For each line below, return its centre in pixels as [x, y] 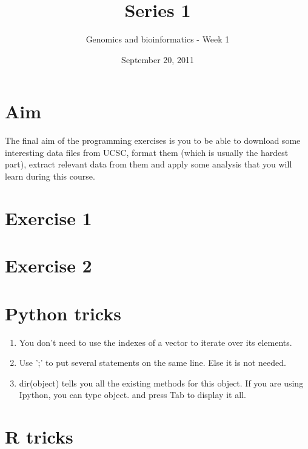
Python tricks [63, 313]
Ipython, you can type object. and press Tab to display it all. [132, 395]
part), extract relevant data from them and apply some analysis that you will [149, 164]
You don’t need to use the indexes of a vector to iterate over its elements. [156, 342]
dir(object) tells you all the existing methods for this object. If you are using [161, 383]
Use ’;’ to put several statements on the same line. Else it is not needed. [152, 363]
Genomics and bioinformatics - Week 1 [158, 39]
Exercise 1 [49, 218]
